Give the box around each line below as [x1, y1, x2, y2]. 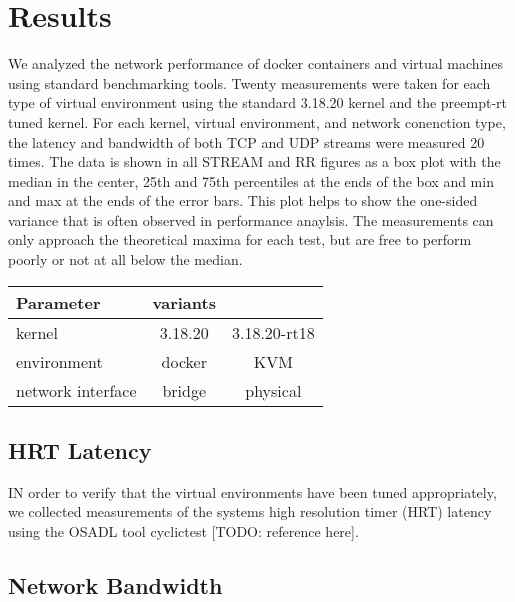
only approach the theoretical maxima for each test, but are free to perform [8, 229, 472, 250]
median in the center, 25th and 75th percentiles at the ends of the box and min [8, 170, 494, 191]
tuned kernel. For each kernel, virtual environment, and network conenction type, [8, 111, 506, 132]
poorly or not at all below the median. [8, 249, 243, 270]
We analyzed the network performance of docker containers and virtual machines [8, 53, 504, 74]
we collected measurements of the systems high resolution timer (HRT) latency [8, 501, 492, 522]
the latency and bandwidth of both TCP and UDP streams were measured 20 [8, 131, 485, 152]
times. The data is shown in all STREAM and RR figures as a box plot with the [8, 151, 501, 172]
